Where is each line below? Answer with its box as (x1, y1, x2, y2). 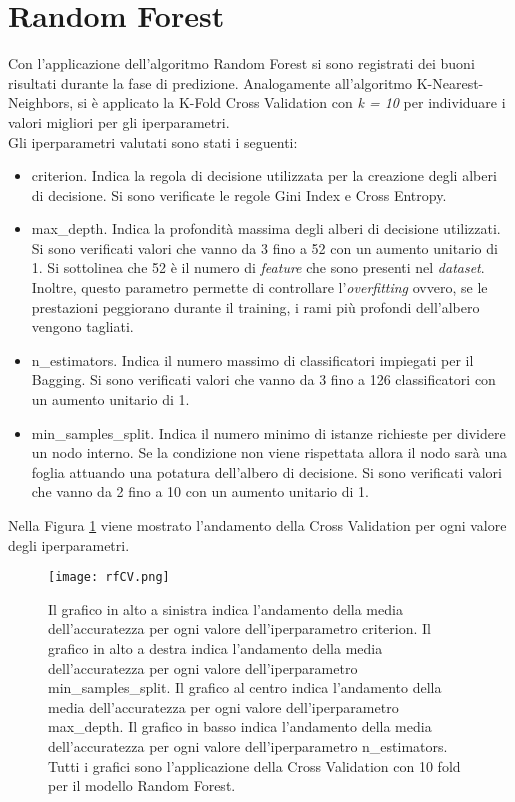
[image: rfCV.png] (48, 570, 170, 585)
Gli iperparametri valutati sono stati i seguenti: (8, 131, 298, 152)
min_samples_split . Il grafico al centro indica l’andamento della (48, 677, 442, 698)
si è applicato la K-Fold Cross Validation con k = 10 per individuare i (77, 92, 506, 113)
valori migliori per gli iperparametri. (8, 111, 230, 132)
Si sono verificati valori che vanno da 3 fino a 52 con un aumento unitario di (31, 237, 498, 258)
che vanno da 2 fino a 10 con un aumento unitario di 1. (31, 481, 370, 502)
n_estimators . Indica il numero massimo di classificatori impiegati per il (31, 349, 474, 370)
